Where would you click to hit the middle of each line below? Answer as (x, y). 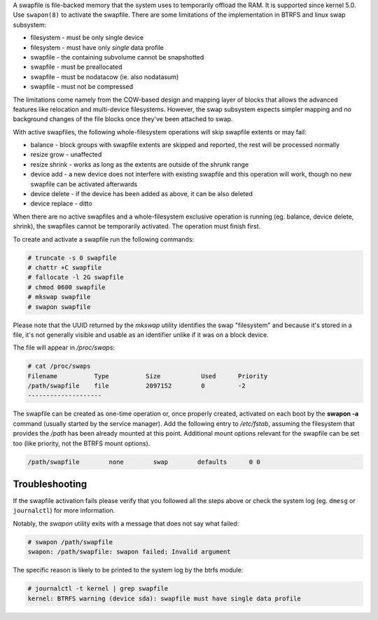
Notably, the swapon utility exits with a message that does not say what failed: (126, 523)
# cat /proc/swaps (59, 366)
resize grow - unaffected (66, 155)
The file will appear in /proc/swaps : (64, 347)
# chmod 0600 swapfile (66, 287)
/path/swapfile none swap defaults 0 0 (144, 462)
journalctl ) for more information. (64, 511)
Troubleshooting (50, 484)
